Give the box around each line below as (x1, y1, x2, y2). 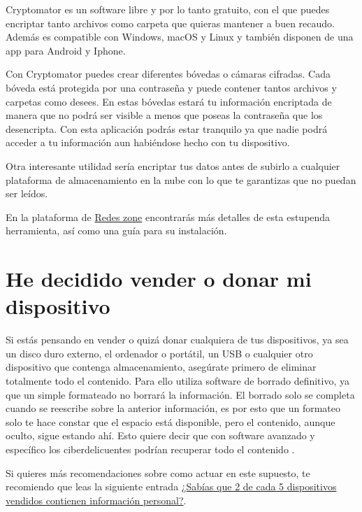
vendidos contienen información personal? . (6, 492, 187, 507)
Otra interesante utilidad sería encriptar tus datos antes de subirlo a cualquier (6, 158, 340, 173)
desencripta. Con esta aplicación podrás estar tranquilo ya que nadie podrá (6, 121, 328, 136)
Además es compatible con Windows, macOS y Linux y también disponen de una (6, 29, 354, 44)
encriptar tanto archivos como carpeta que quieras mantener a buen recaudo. (6, 15, 335, 30)
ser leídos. (6, 186, 48, 201)
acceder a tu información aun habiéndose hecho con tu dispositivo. (6, 135, 290, 150)
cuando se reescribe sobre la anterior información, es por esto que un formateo (6, 401, 341, 415)
